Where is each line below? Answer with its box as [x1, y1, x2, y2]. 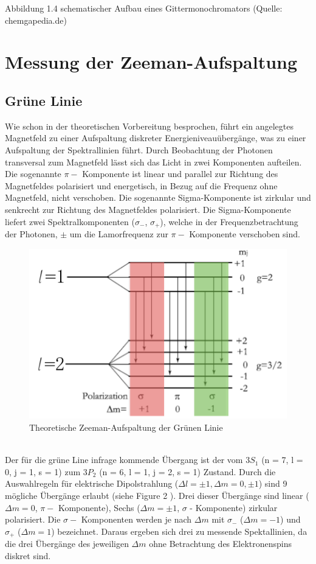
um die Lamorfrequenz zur [69, 227, 168, 240]
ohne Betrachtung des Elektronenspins [149, 537, 292, 550]
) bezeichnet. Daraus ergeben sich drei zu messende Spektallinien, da [51, 524, 307, 537]
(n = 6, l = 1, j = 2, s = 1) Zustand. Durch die [99, 465, 276, 478]
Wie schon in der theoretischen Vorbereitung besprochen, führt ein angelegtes [5, 119, 294, 132]
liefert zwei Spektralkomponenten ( [5, 215, 135, 228]
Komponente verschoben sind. [189, 227, 300, 240]
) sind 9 [258, 477, 287, 490]
